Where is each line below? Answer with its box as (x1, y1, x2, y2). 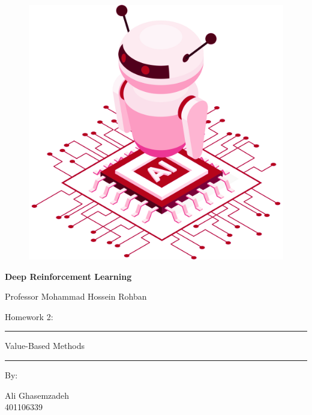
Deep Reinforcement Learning (5, 270, 132, 282)
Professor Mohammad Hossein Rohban (5, 290, 147, 303)
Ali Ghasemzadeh (5, 389, 70, 401)
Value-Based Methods (5, 339, 85, 352)
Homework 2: (5, 310, 53, 323)
